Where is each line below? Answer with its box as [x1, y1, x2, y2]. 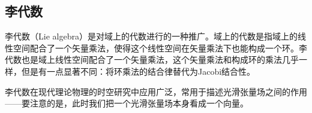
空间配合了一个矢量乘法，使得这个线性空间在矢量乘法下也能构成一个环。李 [13, 41, 307, 54]
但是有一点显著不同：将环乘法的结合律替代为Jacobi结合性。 [21, 65, 256, 77]
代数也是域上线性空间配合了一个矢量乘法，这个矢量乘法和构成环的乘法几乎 [5, 53, 299, 66]
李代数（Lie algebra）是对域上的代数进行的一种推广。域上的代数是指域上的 [5, 30, 298, 42]
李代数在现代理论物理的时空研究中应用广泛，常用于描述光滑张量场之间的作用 [5, 85, 307, 97]
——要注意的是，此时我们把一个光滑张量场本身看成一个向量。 [5, 97, 248, 109]
